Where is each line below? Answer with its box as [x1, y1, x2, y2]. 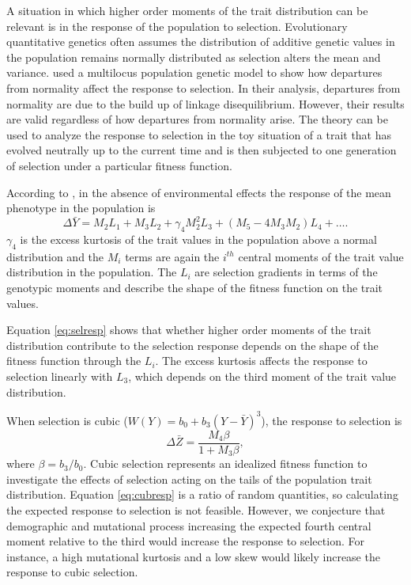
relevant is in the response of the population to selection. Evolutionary [6, 17, 348, 34]
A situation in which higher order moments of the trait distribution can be [6, 2, 368, 18]
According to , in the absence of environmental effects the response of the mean [6, 184, 391, 200]
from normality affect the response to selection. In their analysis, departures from [6, 79, 401, 96]
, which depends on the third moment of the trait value [128, 367, 397, 384]
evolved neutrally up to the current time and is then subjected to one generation [6, 142, 397, 158]
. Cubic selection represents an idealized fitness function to [83, 455, 368, 472]
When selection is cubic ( [6, 412, 128, 428]
